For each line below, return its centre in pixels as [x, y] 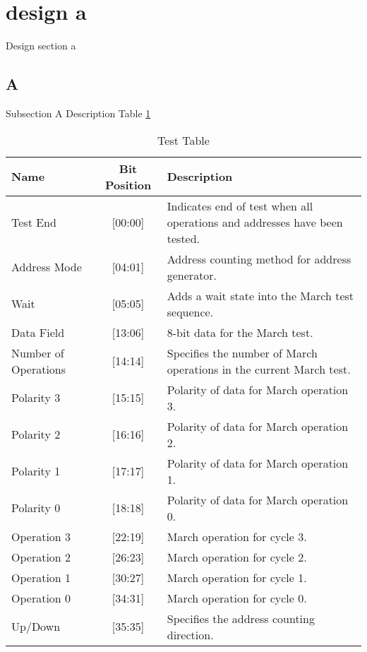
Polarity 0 [36, 508]
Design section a [41, 46]
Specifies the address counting [241, 618]
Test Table [183, 140]
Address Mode [47, 267]
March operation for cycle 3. [237, 536]
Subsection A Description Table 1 [78, 113]
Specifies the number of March [242, 352]
